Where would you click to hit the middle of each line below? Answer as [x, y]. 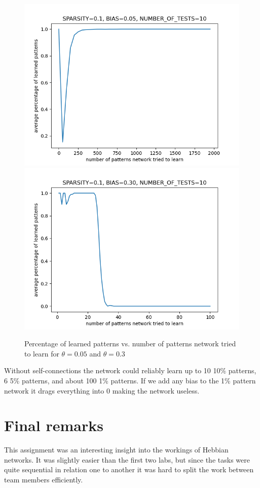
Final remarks [54, 425]
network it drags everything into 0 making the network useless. [102, 390]
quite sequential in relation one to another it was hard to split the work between [129, 469]
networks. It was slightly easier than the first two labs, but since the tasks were [127, 459]
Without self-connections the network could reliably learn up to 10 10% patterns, [130, 370]
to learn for [42, 353]
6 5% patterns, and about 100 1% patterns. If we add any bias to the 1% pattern [130, 380]
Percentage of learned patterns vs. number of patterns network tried [130, 344]
